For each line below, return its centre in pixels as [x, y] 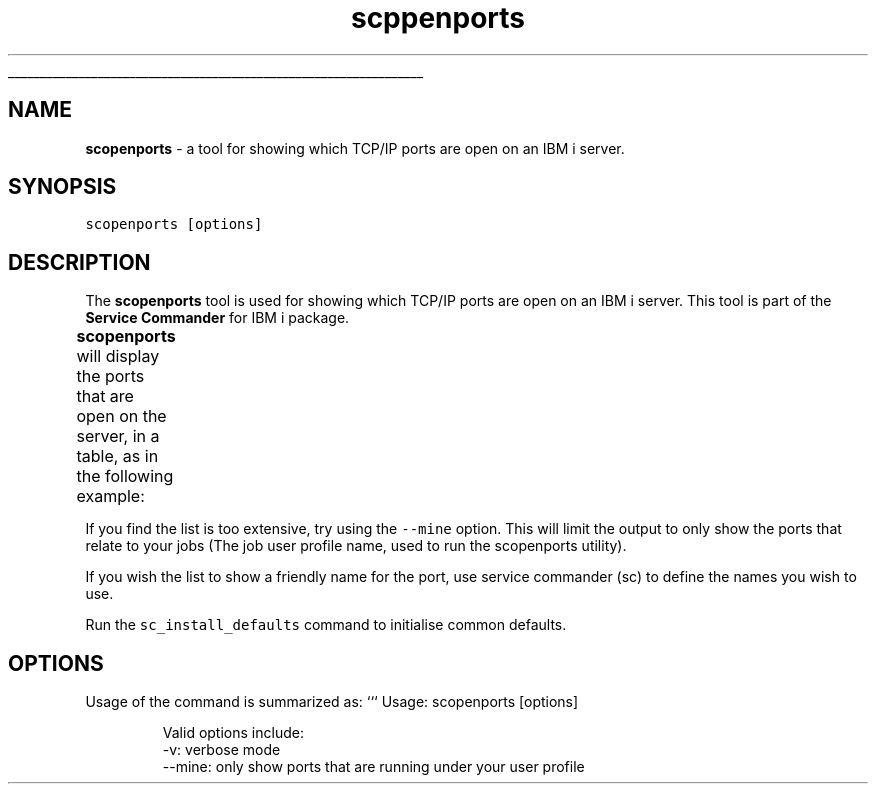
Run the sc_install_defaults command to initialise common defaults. [326, 625]
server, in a [118, 436]
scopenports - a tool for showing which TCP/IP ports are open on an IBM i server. [355, 148]
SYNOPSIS [62, 187]
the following [125, 476]
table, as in [117, 456]
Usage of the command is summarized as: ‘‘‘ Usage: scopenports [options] [332, 702]
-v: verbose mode [221, 750]
